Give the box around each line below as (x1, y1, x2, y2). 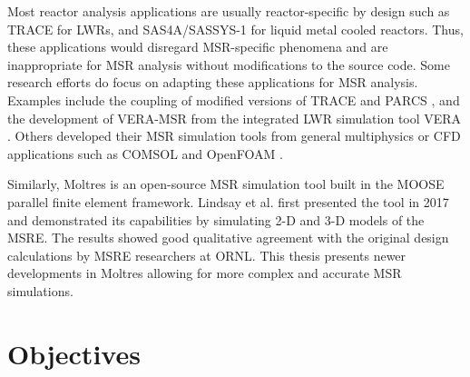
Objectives (7, 334, 141, 372)
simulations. (7, 281, 73, 300)
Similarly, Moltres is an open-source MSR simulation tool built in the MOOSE (7, 174, 445, 193)
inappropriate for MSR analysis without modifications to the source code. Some (7, 55, 450, 74)
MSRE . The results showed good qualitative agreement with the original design (7, 228, 449, 247)
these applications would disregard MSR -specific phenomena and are (7, 37, 388, 56)
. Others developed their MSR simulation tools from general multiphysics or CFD (7, 126, 461, 145)
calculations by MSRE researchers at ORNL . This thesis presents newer (7, 245, 406, 264)
